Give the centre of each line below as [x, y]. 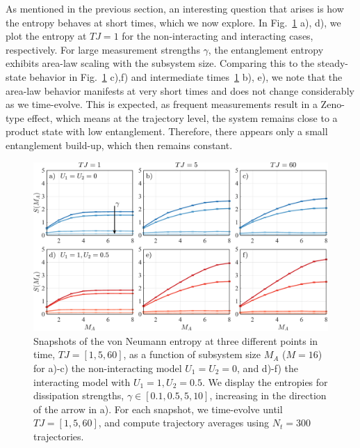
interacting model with [82, 381]
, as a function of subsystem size [192, 354]
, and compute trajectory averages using [184, 423]
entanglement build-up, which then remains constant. [119, 145]
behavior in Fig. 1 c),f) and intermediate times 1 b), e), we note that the [186, 76]
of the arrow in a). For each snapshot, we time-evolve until [158, 409]
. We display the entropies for [265, 381]
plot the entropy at [46, 36]
